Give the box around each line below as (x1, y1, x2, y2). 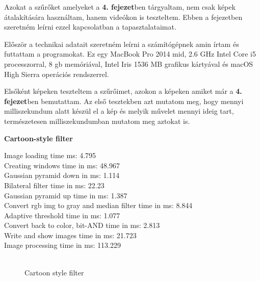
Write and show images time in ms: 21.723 (4, 229, 137, 240)
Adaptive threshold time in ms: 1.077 (4, 210, 120, 220)
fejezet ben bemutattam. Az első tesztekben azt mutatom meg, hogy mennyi (4, 95, 244, 106)
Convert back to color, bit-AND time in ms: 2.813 (4, 220, 160, 231)
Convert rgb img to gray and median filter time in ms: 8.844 (4, 200, 193, 211)
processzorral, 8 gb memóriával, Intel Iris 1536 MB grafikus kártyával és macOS (4, 58, 253, 69)
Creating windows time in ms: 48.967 (4, 160, 120, 170)
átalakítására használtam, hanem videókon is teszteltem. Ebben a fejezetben (4, 11, 243, 22)
